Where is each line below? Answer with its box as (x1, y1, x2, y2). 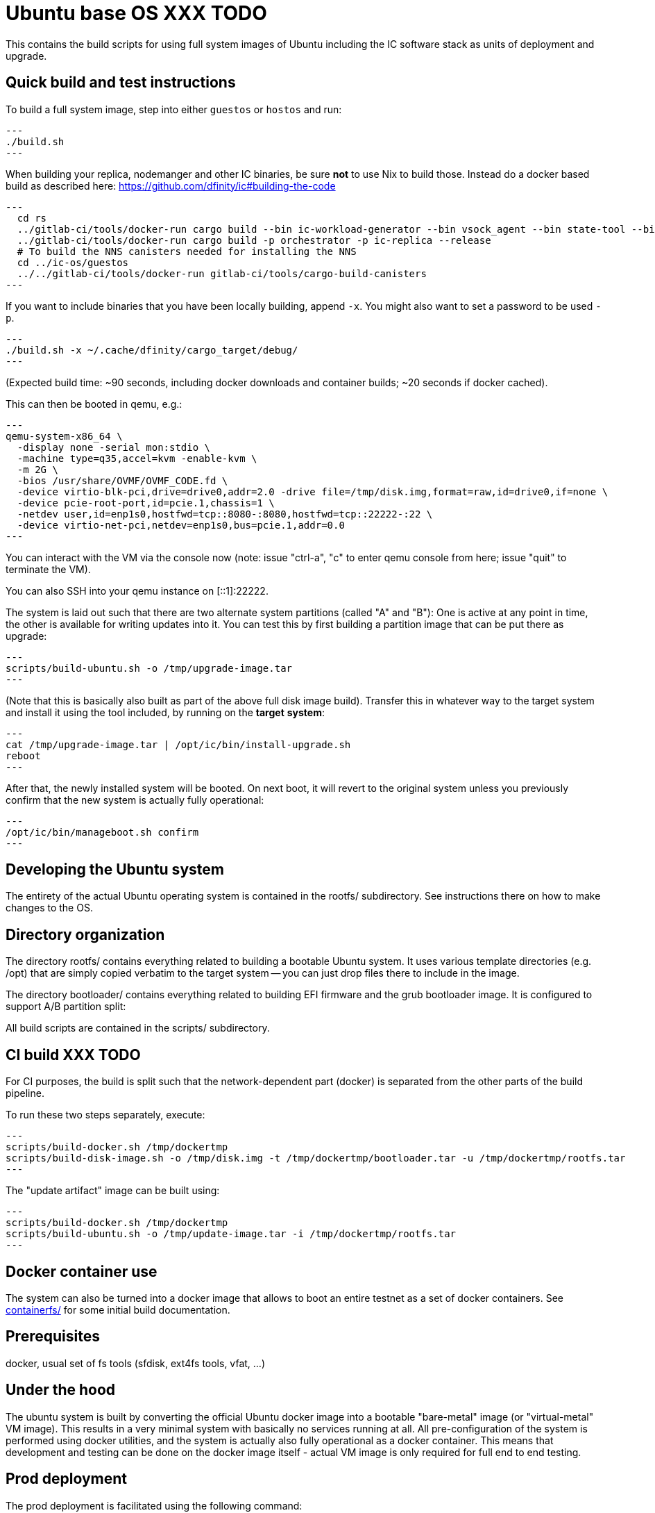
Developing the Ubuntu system (6, 861, 224, 879)
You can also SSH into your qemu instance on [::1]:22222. (6, 584, 269, 597)
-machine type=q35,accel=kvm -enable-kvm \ (17, 452, 257, 464)
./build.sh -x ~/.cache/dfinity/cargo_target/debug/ (6, 344, 298, 356)
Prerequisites (6, 1328, 100, 1346)
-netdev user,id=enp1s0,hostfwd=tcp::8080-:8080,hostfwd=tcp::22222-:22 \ (17, 508, 433, 520)
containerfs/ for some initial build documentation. (6, 1303, 230, 1316)
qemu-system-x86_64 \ (6, 430, 123, 442)
